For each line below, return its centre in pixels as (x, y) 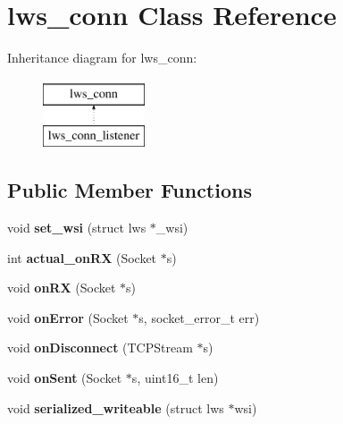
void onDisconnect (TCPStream (100, 348)
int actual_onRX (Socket (82, 257)
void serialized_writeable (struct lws (116, 407)
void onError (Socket (68, 317)
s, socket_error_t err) (199, 317)
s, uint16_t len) (175, 378)
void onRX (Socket (62, 288)
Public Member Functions (130, 190)
